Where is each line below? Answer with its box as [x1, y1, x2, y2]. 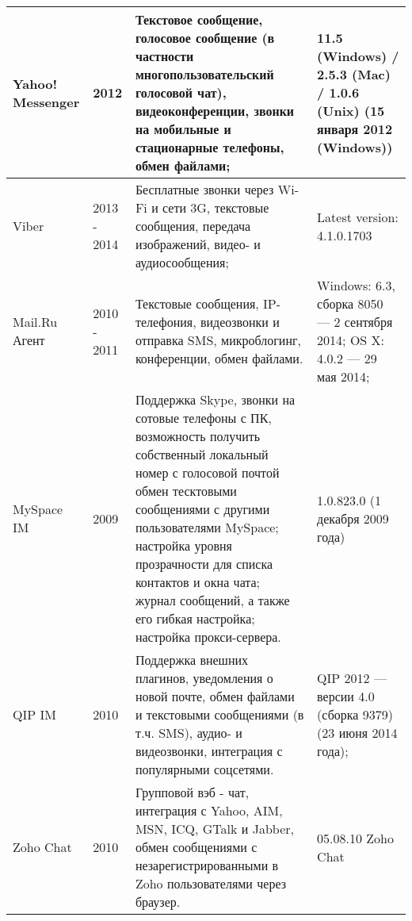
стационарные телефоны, [135, 138, 284, 156]
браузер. [135, 892, 181, 911]
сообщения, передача [135, 217, 251, 235]
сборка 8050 [317, 294, 383, 313]
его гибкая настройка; [135, 609, 255, 627]
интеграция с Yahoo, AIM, [135, 801, 283, 819]
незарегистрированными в [135, 856, 279, 874]
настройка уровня [135, 536, 232, 555]
